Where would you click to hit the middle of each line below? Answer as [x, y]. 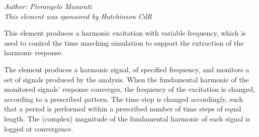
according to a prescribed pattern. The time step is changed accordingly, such [124, 99]
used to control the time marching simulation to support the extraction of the [124, 42]
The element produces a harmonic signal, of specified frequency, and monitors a [127, 69]
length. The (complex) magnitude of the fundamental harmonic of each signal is [127, 118]
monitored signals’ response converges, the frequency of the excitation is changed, [130, 89]
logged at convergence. [39, 128]
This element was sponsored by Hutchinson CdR [78, 16]
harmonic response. [34, 52]
